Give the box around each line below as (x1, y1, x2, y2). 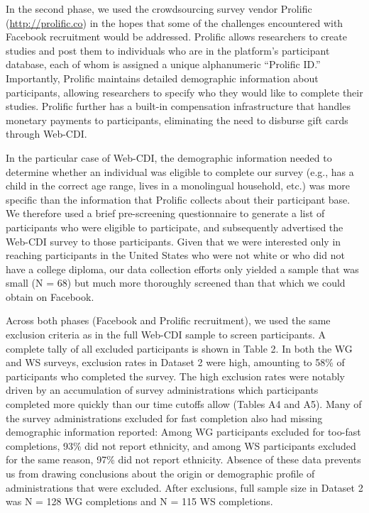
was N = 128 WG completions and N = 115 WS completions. (6, 494, 273, 509)
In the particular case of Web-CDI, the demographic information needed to (6, 150, 332, 165)
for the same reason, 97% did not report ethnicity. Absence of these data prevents (6, 452, 361, 467)
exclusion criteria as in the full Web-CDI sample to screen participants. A (6, 327, 326, 342)
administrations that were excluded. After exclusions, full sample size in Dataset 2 (6, 480, 363, 495)
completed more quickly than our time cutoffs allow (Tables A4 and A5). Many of (6, 397, 362, 412)
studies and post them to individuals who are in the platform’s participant (6, 43, 330, 57)
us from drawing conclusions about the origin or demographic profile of (6, 466, 315, 480)
